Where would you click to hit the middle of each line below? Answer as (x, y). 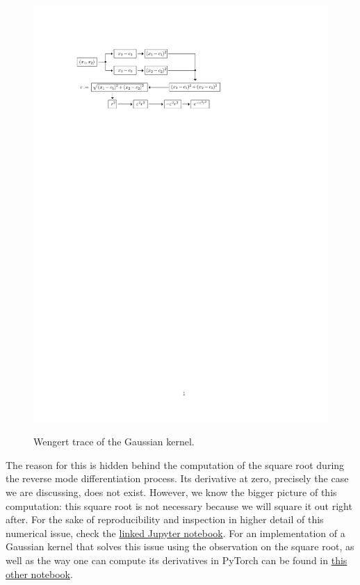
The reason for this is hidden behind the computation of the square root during (175, 464)
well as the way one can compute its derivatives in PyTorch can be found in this (177, 560)
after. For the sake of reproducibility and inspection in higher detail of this (165, 519)
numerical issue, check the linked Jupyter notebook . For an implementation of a (175, 533)
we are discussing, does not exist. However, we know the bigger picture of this (171, 492)
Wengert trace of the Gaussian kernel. (114, 442)
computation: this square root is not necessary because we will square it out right (179, 505)
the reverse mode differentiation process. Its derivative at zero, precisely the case (177, 478)
